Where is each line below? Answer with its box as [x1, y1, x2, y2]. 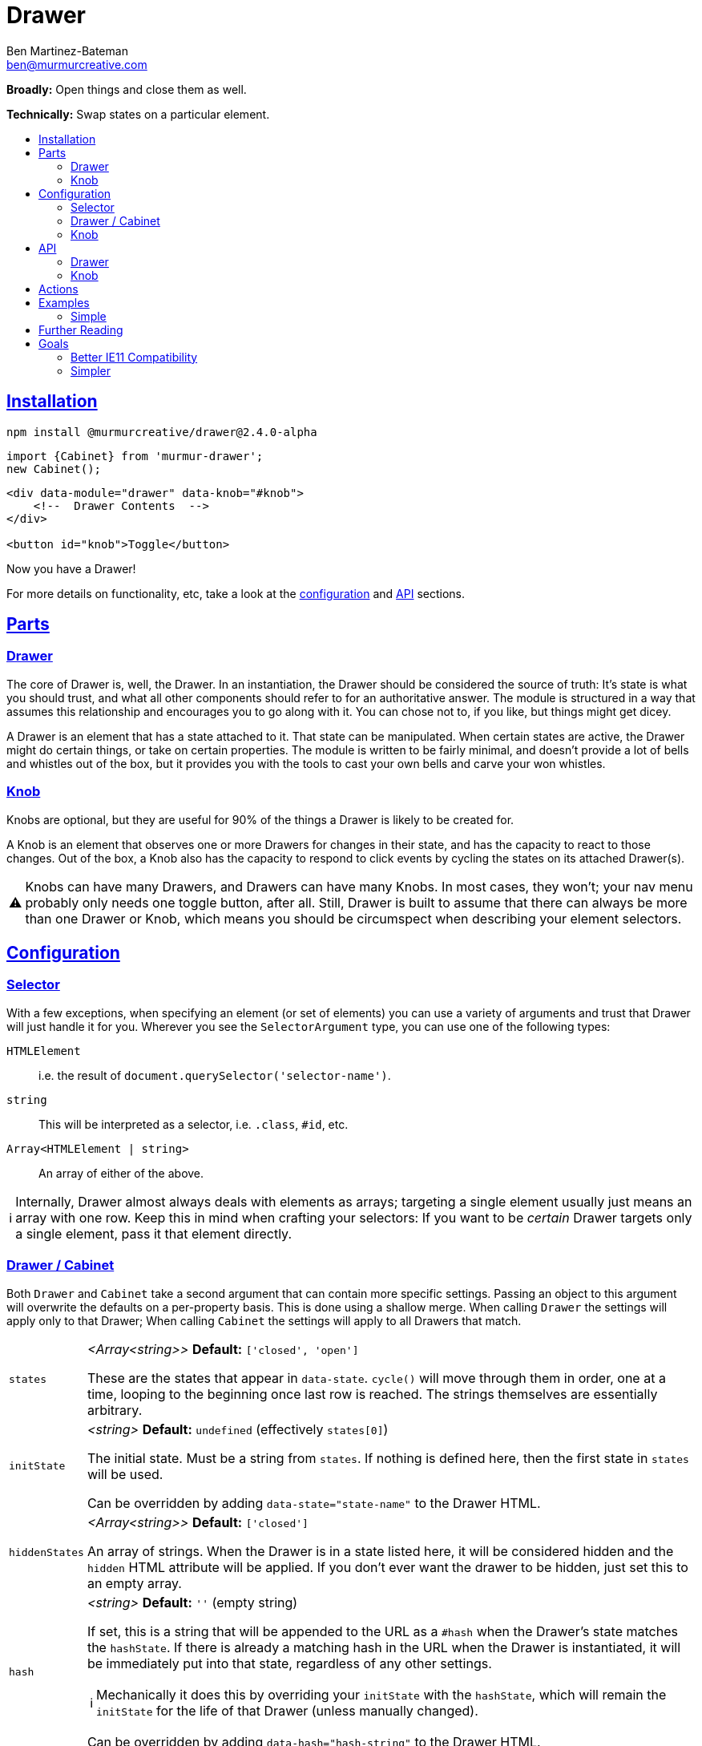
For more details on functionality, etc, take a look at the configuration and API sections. [6, 586, 466, 600]
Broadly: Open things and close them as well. [6, 82, 247, 96]
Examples [38, 295, 90, 309]
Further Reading [38, 322, 123, 337]
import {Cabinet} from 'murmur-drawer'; [6, 449, 264, 463]
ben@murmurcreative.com [6, 57, 147, 71]
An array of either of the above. [38, 1166, 204, 1180]
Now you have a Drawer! [6, 561, 136, 576]
